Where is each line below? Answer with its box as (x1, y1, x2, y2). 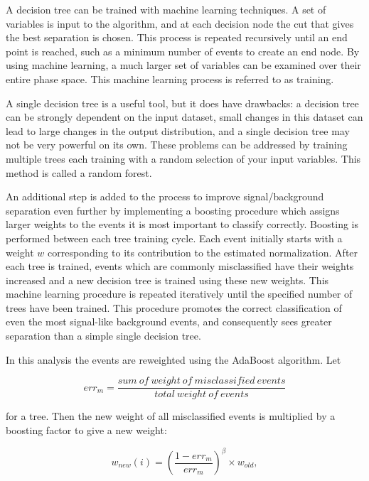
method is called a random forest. (6, 165, 152, 180)
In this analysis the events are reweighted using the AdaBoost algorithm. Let (6, 352, 341, 367)
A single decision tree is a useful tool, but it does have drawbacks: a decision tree (6, 95, 359, 110)
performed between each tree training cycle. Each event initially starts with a (6, 230, 343, 245)
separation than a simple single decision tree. (6, 328, 201, 343)
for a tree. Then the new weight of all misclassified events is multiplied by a (6, 409, 336, 423)
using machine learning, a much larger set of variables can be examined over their (6, 58, 361, 72)
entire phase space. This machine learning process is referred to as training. (6, 71, 334, 86)
